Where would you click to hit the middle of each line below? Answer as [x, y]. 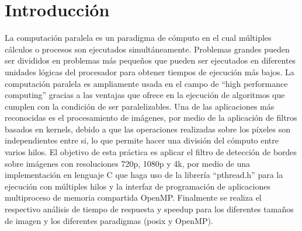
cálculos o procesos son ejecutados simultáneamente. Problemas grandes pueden [147, 49]
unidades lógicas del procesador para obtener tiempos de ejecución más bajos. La [150, 71]
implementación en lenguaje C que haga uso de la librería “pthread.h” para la [144, 175]
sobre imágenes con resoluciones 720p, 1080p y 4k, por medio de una [128, 163]
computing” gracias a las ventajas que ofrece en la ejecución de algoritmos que [145, 95]
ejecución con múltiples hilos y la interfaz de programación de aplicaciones [138, 186]
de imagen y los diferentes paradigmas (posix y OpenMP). [109, 220]
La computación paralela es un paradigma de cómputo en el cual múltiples [138, 38]
